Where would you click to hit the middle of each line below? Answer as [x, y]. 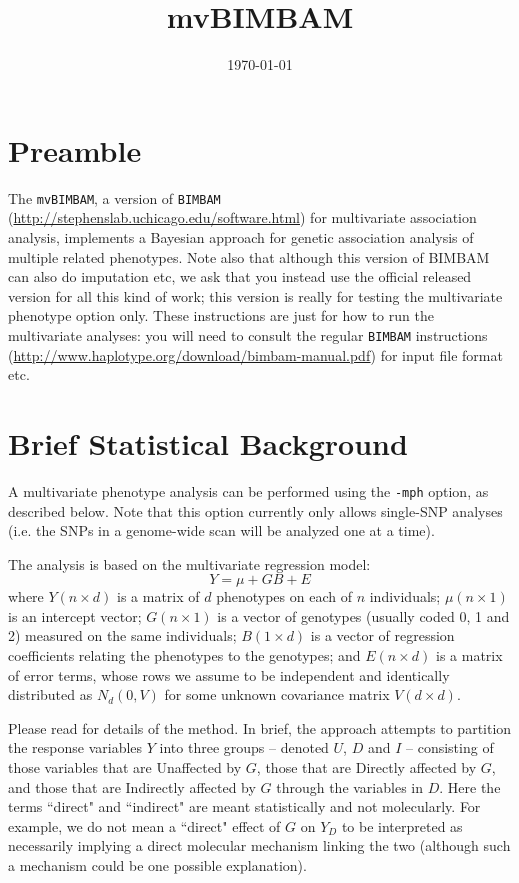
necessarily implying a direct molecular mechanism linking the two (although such [259, 845]
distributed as [50, 694]
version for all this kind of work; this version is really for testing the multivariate [255, 295]
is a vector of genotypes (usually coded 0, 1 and [363, 615]
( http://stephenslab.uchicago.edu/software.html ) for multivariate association [242, 217]
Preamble [75, 149]
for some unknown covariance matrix [277, 694]
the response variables [75, 747]
